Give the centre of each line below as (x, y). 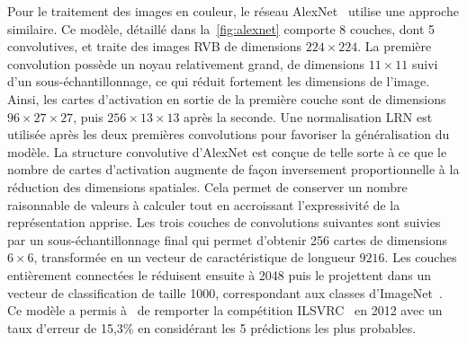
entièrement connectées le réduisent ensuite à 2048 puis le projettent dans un (220, 274)
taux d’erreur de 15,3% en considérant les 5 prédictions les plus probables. (212, 327)
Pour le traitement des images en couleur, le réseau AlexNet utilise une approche (233, 11)
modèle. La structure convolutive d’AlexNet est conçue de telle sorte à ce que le (227, 151)
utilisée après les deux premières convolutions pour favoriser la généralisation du (229, 134)
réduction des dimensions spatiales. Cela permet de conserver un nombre (207, 186)
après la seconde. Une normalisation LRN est (308, 116)
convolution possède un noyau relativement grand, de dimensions (186, 63)
